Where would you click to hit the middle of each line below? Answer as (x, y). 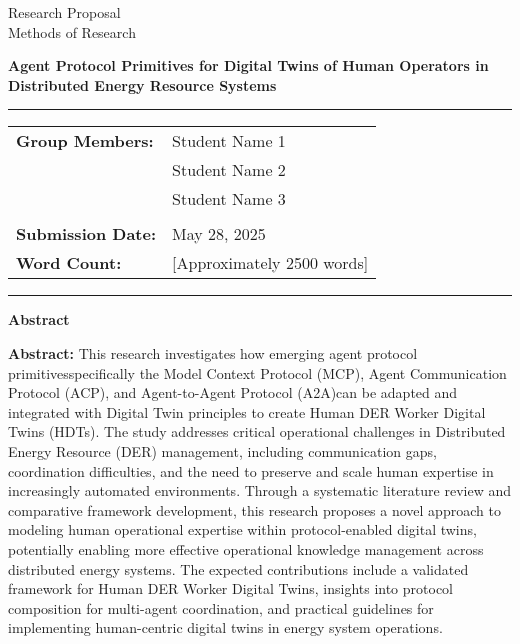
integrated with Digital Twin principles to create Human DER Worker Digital (247, 411)
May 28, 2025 (219, 234)
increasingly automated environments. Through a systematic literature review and (259, 490)
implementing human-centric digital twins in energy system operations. (225, 627)
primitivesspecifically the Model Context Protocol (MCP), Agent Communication (257, 372)
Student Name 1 (229, 141)
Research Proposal (64, 12)
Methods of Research (72, 31)
